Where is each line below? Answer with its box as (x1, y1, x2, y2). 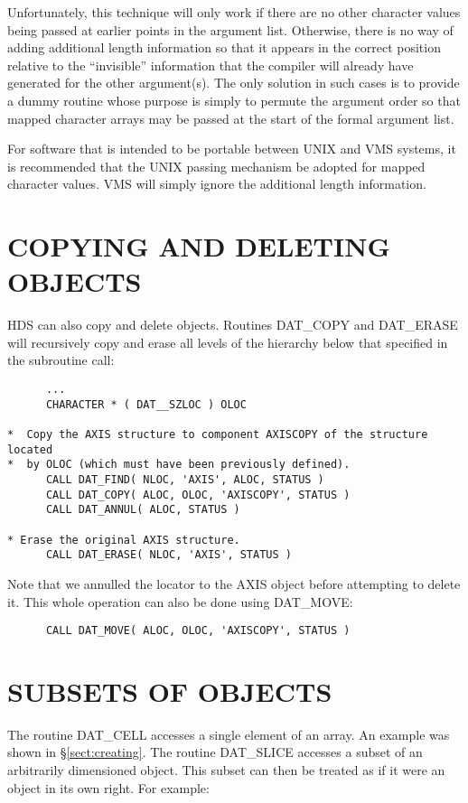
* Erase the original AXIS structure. (7, 533, 240, 546)
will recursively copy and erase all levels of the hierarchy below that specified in (7, 332, 448, 351)
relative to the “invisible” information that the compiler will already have (7, 55, 414, 74)
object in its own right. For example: (7, 778, 210, 797)
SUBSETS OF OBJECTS (7, 672, 332, 709)
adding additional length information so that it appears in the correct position (7, 38, 441, 57)
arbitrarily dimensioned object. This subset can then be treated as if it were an (7, 761, 445, 780)
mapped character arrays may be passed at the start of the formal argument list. (7, 108, 454, 127)
